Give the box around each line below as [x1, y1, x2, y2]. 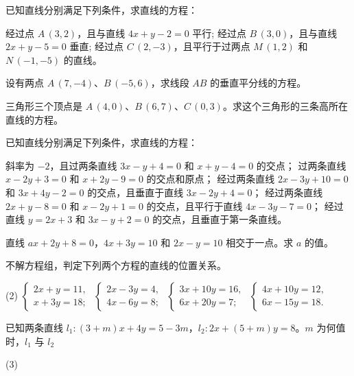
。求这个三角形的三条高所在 [222, 98, 348, 113]
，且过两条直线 [49, 158, 117, 172]
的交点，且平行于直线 [146, 198, 243, 213]
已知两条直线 [5, 320, 63, 334]
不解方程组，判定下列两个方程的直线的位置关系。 [5, 258, 226, 272]
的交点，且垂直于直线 [87, 185, 184, 199]
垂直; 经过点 [69, 39, 124, 54]
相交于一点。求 [226, 235, 294, 249]
